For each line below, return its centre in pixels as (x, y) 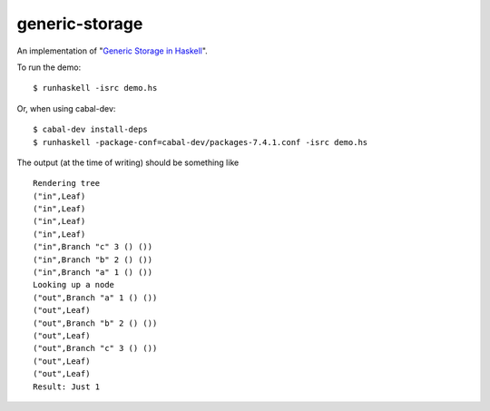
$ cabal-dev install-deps (91, 130)
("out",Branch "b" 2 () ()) (95, 323)
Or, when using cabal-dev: (66, 108)
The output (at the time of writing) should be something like (128, 162)
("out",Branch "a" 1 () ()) (95, 298)
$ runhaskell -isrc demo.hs (95, 88)
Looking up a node (74, 285)
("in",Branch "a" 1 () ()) (93, 273)
